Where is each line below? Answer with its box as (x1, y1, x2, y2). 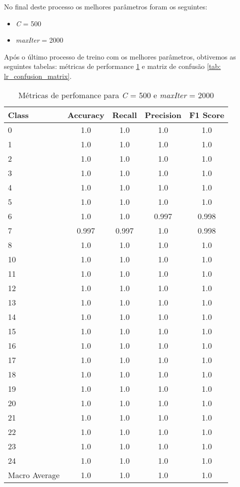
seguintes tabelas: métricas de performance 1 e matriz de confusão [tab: (4, 61, 221, 71)
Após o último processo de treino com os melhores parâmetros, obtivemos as (4, 51, 236, 61)
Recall (112, 109, 137, 121)
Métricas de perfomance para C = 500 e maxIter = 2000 (18, 89, 214, 101)
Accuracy (67, 109, 105, 121)
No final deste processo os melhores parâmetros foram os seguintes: (4, 1, 207, 11)
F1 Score (189, 109, 225, 121)
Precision (145, 109, 181, 121)
